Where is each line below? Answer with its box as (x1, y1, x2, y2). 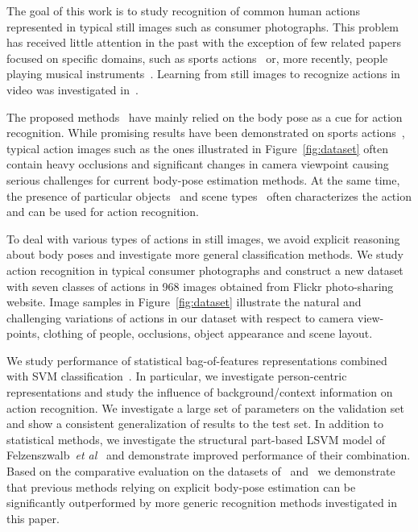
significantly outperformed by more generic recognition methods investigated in (6, 494, 397, 511)
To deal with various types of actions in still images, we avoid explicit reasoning (6, 230, 400, 247)
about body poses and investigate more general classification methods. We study (6, 246, 404, 263)
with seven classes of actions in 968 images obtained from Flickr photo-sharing (6, 277, 394, 294)
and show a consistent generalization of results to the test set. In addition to (6, 415, 384, 432)
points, (6, 325, 40, 342)
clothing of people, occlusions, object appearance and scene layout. (43, 325, 373, 342)
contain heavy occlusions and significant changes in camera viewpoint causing (6, 156, 389, 172)
